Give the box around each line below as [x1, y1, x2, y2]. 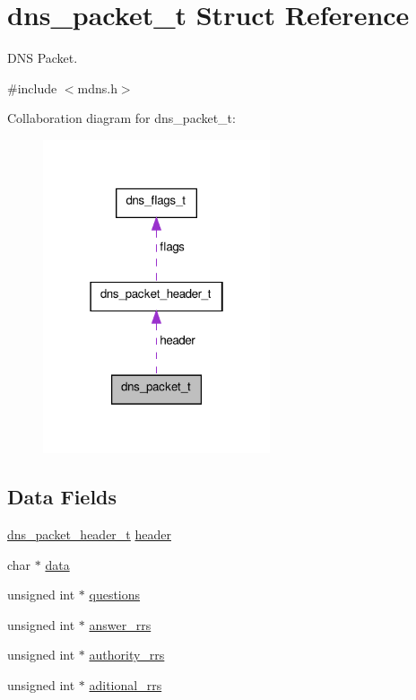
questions [89, 585, 141, 604]
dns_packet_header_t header [7, 524, 171, 543]
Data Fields [7, 483, 117, 511]
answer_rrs [89, 615, 152, 634]
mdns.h [77, 78, 117, 97]
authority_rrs [89, 645, 165, 664]
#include [7, 78, 57, 97]
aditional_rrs [89, 675, 162, 694]
